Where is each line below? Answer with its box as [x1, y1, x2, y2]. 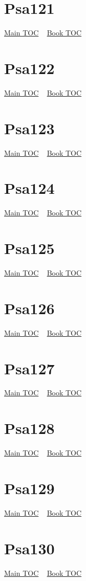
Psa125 [4, 238, 55, 259]
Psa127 [4, 357, 55, 378]
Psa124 [4, 177, 55, 198]
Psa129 [4, 477, 55, 498]
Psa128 [4, 417, 55, 439]
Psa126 [4, 297, 55, 318]
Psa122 [4, 57, 55, 78]
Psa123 [4, 117, 55, 138]
